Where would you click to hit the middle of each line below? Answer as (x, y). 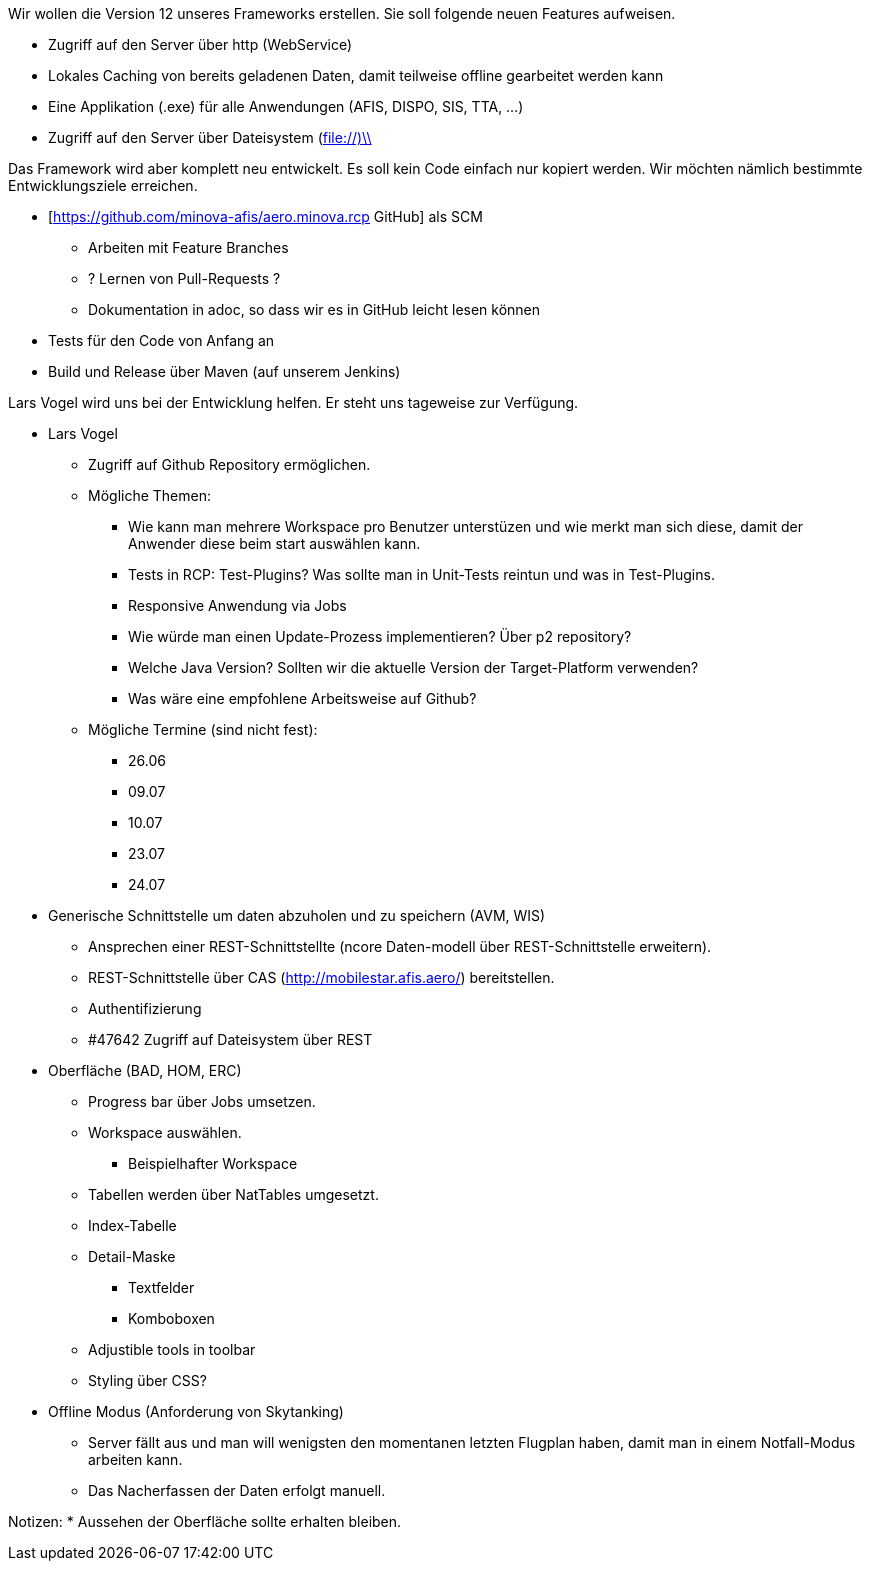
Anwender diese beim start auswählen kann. (274, 543)
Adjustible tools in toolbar (172, 1349)
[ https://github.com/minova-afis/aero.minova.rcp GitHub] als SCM (265, 216)
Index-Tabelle (132, 1225)
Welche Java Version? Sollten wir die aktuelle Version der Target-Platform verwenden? (413, 667)
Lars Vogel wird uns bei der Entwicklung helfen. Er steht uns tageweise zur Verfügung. (293, 402)
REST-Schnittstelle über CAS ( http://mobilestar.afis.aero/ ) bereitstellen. (321, 977)
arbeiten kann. (135, 1459)
